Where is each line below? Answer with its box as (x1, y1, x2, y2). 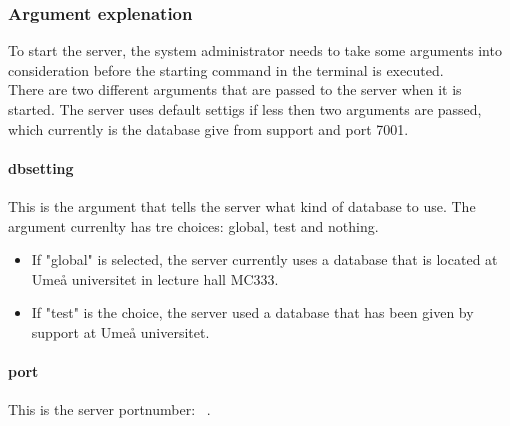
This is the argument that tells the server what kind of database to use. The (8, 195, 476, 216)
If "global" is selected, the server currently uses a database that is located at (31, 249, 498, 270)
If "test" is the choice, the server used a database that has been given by (31, 302, 474, 323)
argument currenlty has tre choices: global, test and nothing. (8, 215, 379, 236)
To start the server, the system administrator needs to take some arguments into (8, 40, 502, 61)
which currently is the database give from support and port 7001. (8, 118, 409, 139)
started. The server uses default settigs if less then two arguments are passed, (8, 99, 482, 119)
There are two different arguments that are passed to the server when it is (8, 79, 462, 100)
